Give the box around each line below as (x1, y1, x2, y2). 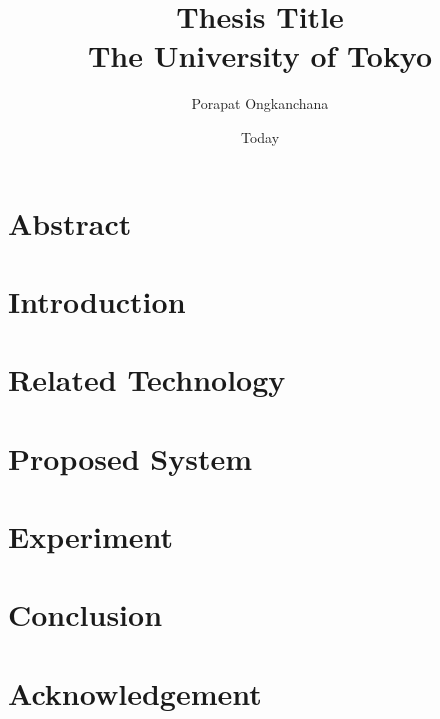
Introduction (8, 280, 186, 321)
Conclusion (8, 594, 163, 635)
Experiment (8, 516, 174, 556)
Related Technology (8, 359, 286, 400)
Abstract (8, 202, 132, 243)
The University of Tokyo (87, 35, 433, 76)
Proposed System (8, 437, 253, 478)
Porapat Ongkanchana (191, 93, 329, 114)
